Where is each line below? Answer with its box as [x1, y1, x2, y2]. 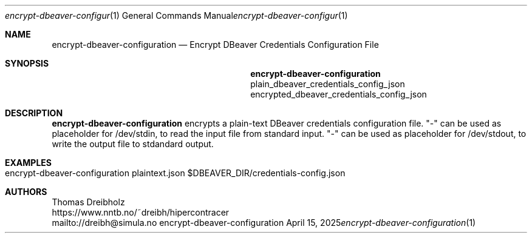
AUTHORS [5, 187, 47, 197]
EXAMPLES [5, 157, 52, 168]
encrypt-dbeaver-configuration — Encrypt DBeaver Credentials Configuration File [52, 39, 379, 50]
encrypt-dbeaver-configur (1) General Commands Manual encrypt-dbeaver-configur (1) [5, 10, 348, 21]
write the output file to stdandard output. [52, 139, 214, 149]
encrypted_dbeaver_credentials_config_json [250, 89, 427, 99]
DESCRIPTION [5, 108, 63, 118]
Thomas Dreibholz [52, 197, 125, 207]
